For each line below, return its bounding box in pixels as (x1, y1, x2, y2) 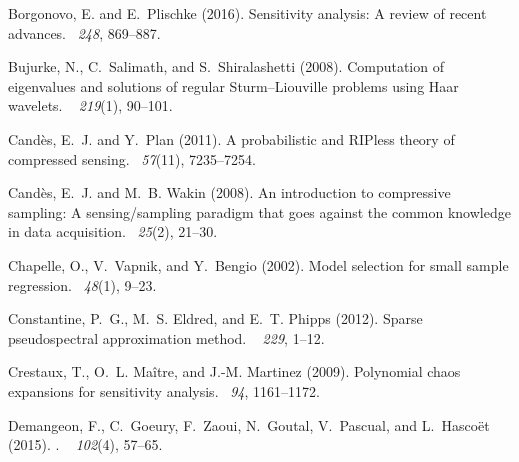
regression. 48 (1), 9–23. (8, 274, 157, 295)
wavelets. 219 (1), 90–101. (8, 95, 173, 116)
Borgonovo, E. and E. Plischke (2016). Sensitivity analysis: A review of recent (8, 3, 487, 23)
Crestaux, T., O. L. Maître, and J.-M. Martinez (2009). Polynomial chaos (8, 361, 461, 382)
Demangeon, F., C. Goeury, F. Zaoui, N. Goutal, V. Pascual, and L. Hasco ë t (8, 414, 490, 435)
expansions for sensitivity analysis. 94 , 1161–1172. (8, 380, 320, 401)
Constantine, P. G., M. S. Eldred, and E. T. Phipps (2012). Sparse (8, 308, 423, 329)
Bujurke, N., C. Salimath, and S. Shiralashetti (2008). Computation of (8, 56, 444, 77)
